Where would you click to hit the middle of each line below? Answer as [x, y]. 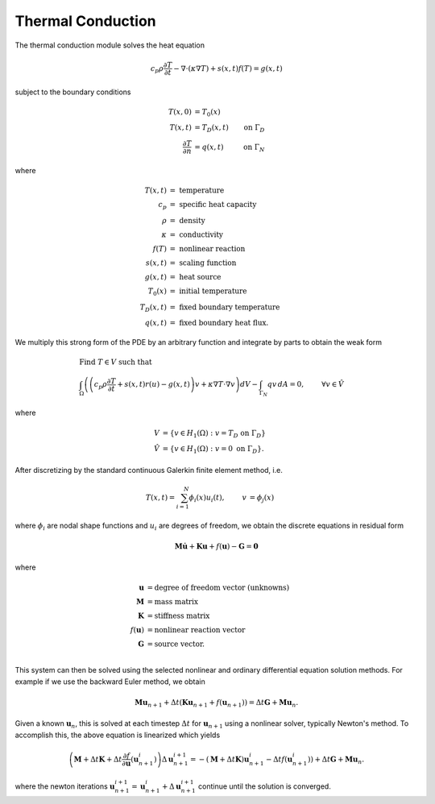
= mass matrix [173, 601]
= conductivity [197, 234]
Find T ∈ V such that [116, 362]
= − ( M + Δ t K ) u [220, 759]
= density [187, 220]
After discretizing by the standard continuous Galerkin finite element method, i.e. [149, 470]
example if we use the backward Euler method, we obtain [110, 682]
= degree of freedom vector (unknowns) [218, 587]
